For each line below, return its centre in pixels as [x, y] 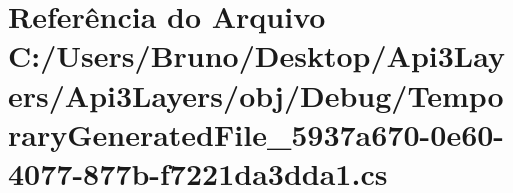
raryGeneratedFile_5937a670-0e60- [256, 133]
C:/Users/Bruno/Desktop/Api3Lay [256, 55]
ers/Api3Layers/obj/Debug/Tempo [256, 94]
